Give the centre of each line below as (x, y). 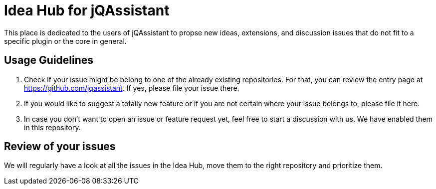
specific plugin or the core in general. (65, 41)
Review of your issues (60, 147)
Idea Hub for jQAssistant (87, 10)
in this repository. (52, 127)
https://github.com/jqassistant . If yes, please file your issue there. (132, 88)
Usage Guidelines (49, 60)
